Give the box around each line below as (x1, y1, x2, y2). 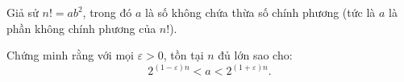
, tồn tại (163, 47, 204, 64)
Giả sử (6, 4, 39, 20)
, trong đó (82, 4, 132, 20)
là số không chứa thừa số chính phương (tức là (145, 4, 376, 20)
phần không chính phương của (6, 19, 156, 36)
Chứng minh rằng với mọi (6, 47, 134, 64)
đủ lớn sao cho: (218, 47, 293, 64)
